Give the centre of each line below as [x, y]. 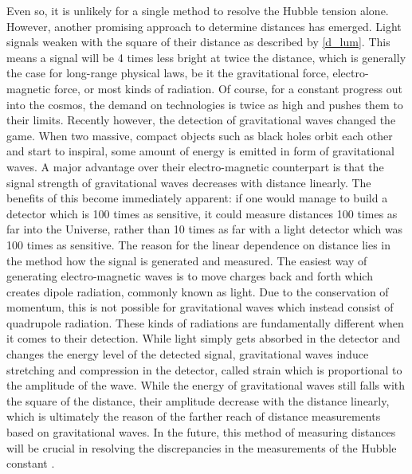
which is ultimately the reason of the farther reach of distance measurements [194, 416]
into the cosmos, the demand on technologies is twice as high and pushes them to [205, 104]
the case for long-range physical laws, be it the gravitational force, [168, 73]
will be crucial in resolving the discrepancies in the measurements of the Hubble [202, 447]
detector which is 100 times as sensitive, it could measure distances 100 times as [202, 213]
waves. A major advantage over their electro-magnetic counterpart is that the [195, 166]
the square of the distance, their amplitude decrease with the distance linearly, [198, 400]
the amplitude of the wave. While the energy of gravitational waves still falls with [206, 385]
